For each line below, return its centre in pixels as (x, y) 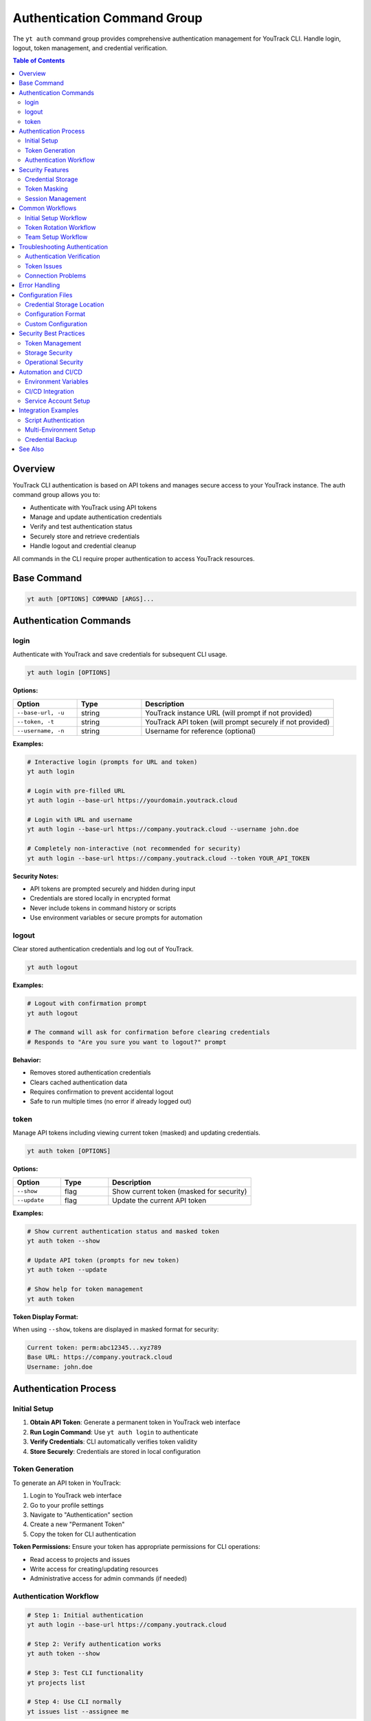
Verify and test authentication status (81, 527)
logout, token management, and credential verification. (90, 47)
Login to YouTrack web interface (76, 1496)
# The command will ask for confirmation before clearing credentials (149, 1032)
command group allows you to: (57, 495)
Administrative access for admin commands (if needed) (109, 1579)
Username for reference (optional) (201, 731)
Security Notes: (36, 876)
